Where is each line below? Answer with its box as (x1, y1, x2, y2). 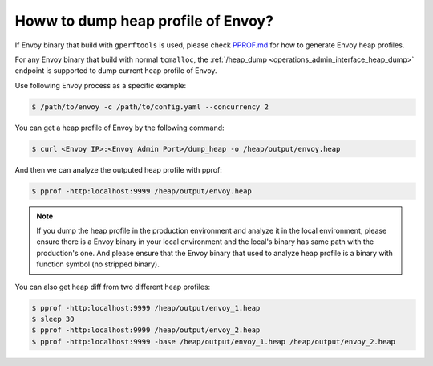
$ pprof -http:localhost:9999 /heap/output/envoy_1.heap (31, 303, 261, 312)
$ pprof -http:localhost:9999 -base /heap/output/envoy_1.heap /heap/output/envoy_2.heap (31, 337, 396, 346)
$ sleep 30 (31, 314, 75, 323)
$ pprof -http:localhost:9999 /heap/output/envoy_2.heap (31, 326, 261, 335)
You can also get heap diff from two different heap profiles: (14, 282, 211, 291)
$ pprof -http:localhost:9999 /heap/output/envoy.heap (31, 186, 252, 196)
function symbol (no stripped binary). (36, 259, 160, 269)
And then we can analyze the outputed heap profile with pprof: (14, 165, 222, 174)
